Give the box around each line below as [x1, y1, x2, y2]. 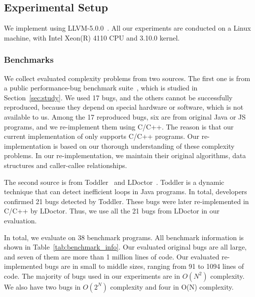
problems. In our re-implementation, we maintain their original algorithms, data [4, 150, 246, 161]
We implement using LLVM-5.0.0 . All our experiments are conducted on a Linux [4, 23, 251, 33]
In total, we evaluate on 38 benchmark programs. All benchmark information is [4, 232, 244, 242]
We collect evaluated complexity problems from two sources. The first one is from [4, 73, 251, 83]
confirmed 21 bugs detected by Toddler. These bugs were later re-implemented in [4, 196, 249, 206]
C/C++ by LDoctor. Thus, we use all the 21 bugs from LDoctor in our [4, 206, 220, 216]
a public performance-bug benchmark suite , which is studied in [4, 83, 198, 93]
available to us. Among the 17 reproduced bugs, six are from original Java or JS [4, 111, 246, 122]
